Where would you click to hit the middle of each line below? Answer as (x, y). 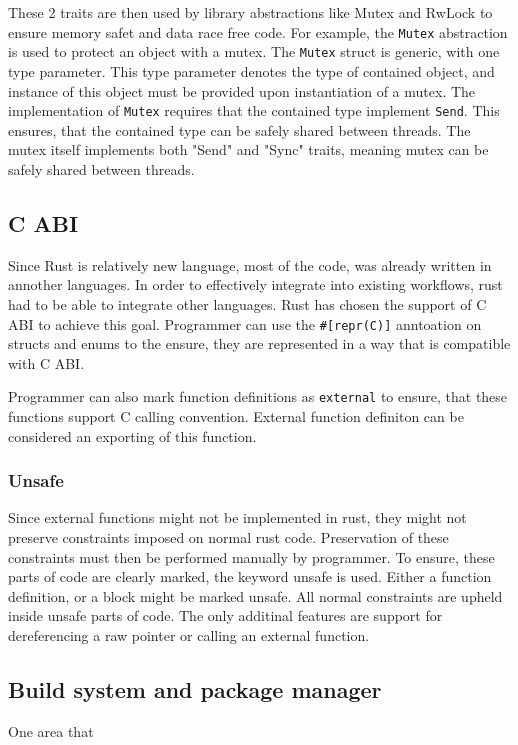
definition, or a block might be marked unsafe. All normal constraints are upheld (255, 595)
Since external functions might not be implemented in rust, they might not (237, 517)
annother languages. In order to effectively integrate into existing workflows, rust (255, 284)
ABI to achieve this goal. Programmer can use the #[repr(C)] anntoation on (245, 323)
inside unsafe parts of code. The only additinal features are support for (225, 615)
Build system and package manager (195, 688)
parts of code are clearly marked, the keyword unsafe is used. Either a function (250, 576)
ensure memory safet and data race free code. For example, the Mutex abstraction (258, 31)
